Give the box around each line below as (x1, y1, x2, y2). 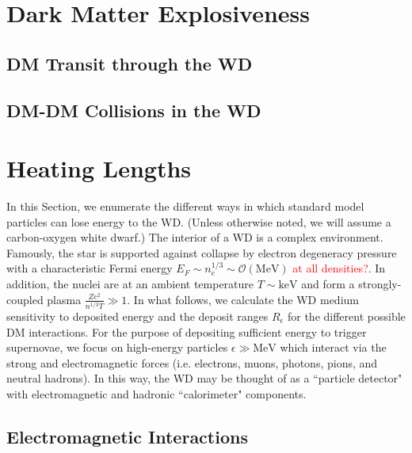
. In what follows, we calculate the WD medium (127, 291, 359, 307)
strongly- (358, 276, 402, 292)
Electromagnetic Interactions (6, 424, 248, 448)
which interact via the (280, 339, 387, 356)
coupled (6, 291, 44, 307)
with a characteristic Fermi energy (6, 260, 173, 276)
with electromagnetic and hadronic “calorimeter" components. (6, 385, 307, 402)
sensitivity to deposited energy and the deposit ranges (6, 307, 269, 324)
